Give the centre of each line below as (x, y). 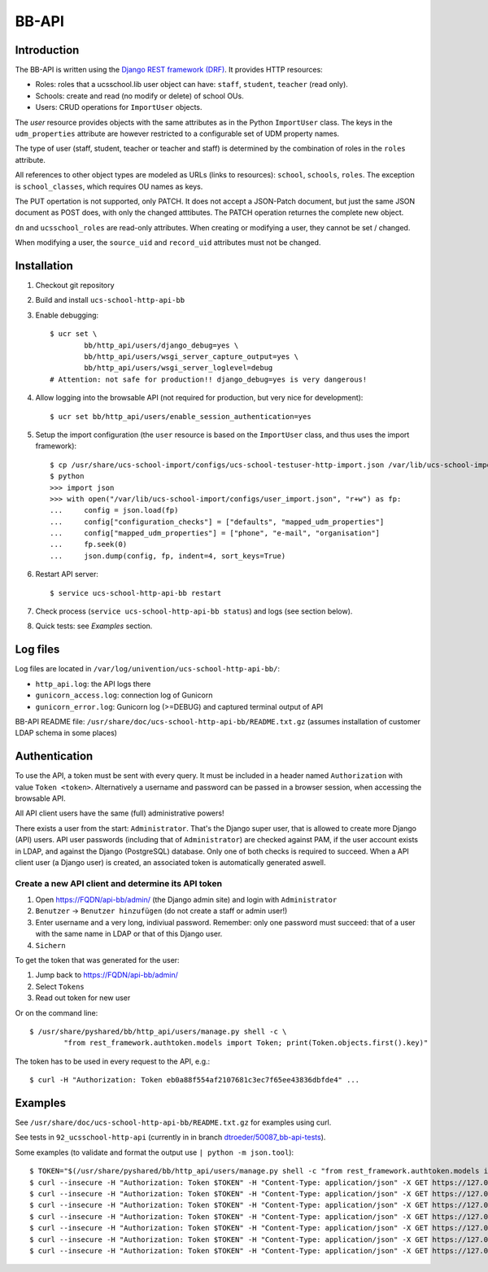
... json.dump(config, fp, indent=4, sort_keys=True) (168, 556)
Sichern (51, 945)
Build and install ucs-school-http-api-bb (110, 300)
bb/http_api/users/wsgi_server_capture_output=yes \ (191, 357)
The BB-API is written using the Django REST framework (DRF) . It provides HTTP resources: (169, 70)
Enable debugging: (67, 315)
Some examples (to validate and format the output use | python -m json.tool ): (155, 1152)
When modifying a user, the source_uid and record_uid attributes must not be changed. (168, 243)
